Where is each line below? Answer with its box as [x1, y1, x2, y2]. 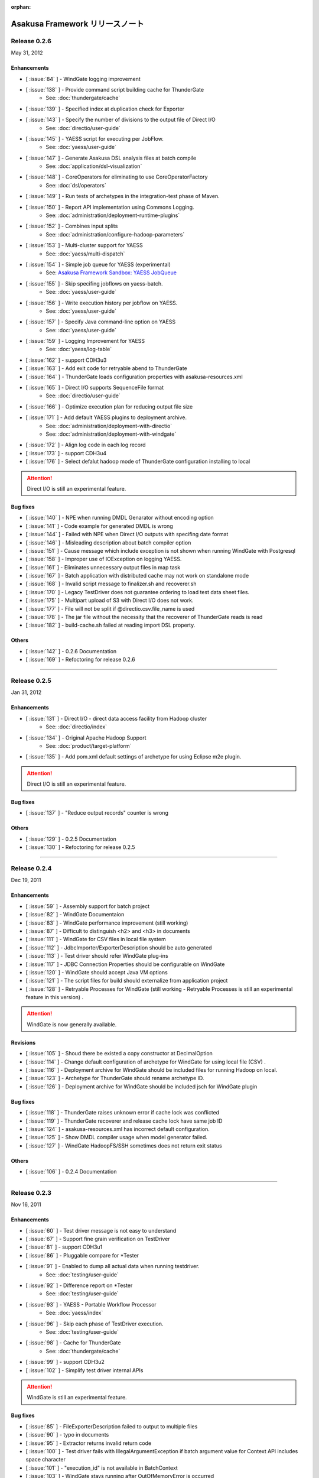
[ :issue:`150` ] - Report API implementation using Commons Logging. [25, 203, 194, 210]
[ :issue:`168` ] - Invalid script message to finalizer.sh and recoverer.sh [25, 580, 197, 588]
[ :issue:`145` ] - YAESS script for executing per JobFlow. [25, 135, 164, 142]
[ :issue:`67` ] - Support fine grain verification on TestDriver [25, 1236, 171, 1243]
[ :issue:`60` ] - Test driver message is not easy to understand [25, 1227, 177, 1234]
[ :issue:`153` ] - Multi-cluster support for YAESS [25, 242, 143, 249]
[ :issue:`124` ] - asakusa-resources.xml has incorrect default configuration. [25, 1125, 210, 1132]
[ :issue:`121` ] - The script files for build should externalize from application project [25, 977, 228, 984]
